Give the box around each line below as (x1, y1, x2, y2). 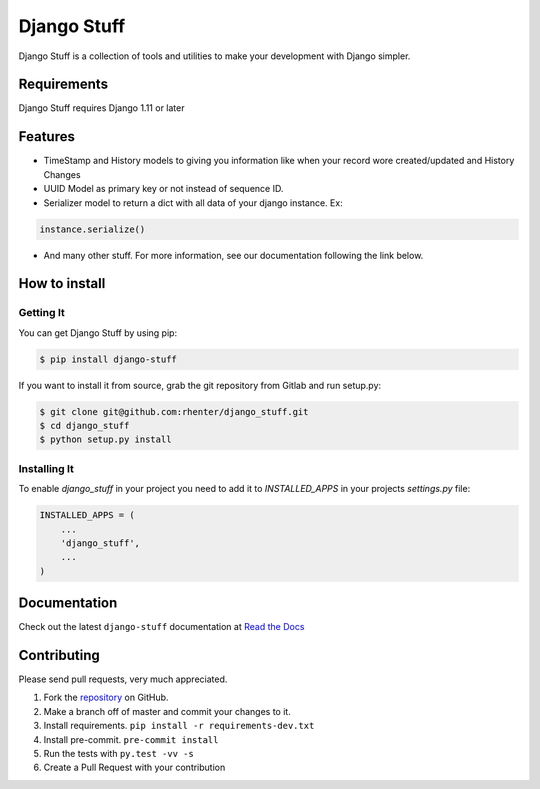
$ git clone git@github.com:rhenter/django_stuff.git (39, 406, 309, 417)
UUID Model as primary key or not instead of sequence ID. (43, 183, 284, 195)
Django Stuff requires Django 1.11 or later (18, 102, 185, 114)
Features (18, 128, 75, 145)
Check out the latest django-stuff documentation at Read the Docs (18, 621, 305, 633)
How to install (18, 275, 106, 292)
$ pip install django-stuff (39, 353, 177, 365)
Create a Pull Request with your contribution (43, 761, 226, 774)
